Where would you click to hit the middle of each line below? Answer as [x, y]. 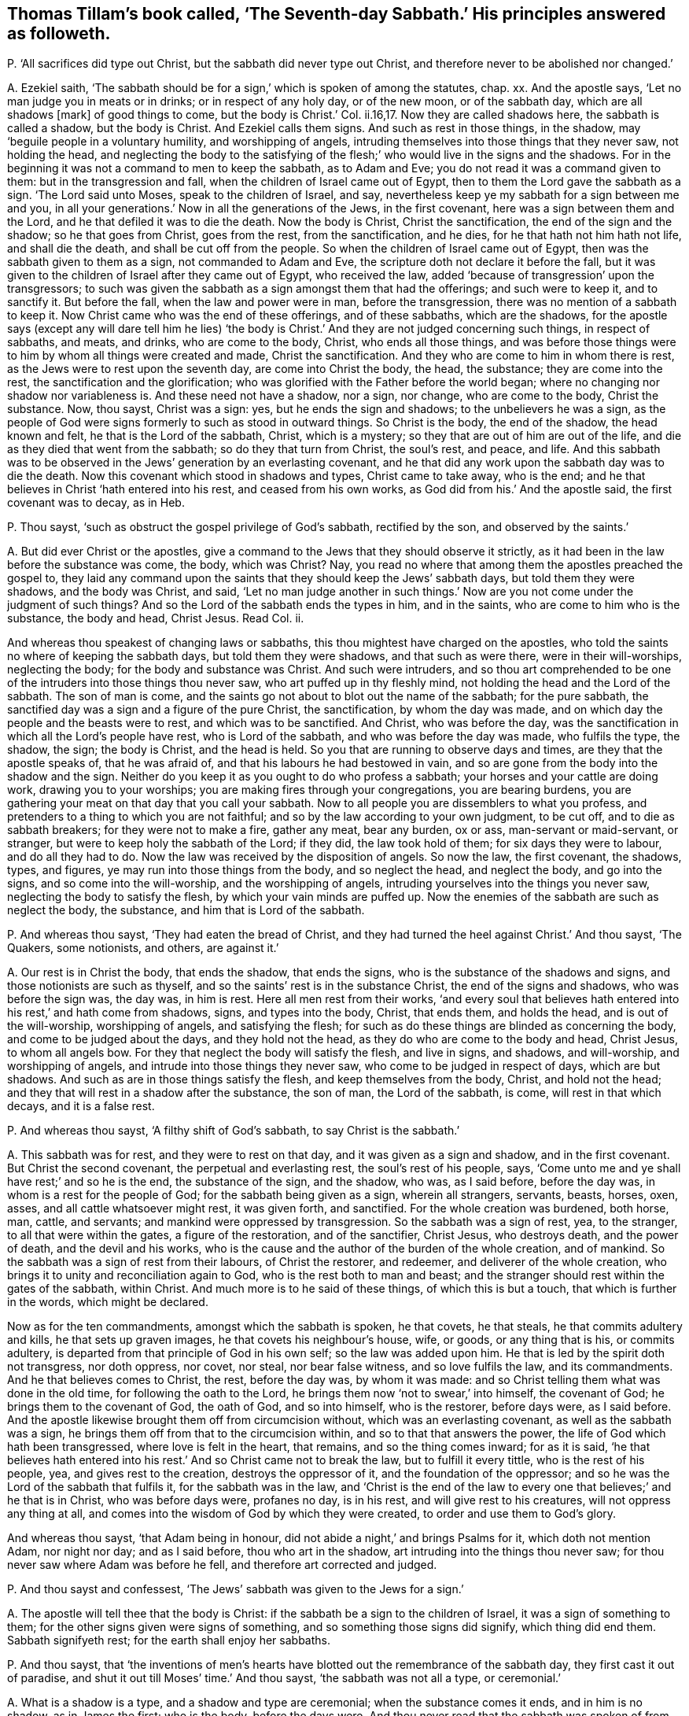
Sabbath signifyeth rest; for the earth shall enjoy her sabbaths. [169, 1640]
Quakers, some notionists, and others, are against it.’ [143, 948]
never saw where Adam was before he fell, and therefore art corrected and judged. [222, 1565]
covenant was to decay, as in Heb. [96, 503]
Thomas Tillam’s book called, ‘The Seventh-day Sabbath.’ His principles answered [337, 14]
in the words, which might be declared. [108, 1302]
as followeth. [59, 33]
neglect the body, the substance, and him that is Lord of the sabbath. [186, 910]
